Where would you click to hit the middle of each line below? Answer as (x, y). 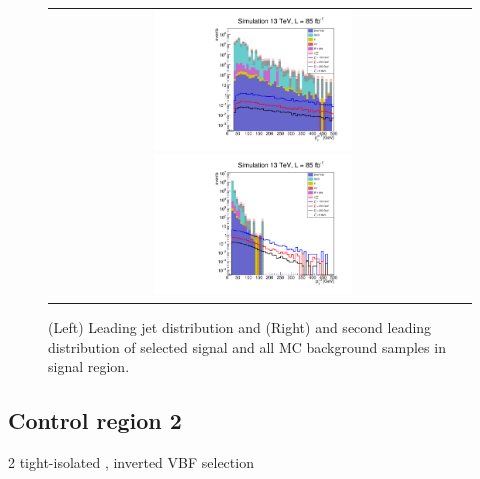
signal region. (89, 366)
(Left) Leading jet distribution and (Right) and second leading (240, 327)
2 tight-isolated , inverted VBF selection (131, 462)
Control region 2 (95, 420)
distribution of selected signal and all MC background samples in (247, 346)
